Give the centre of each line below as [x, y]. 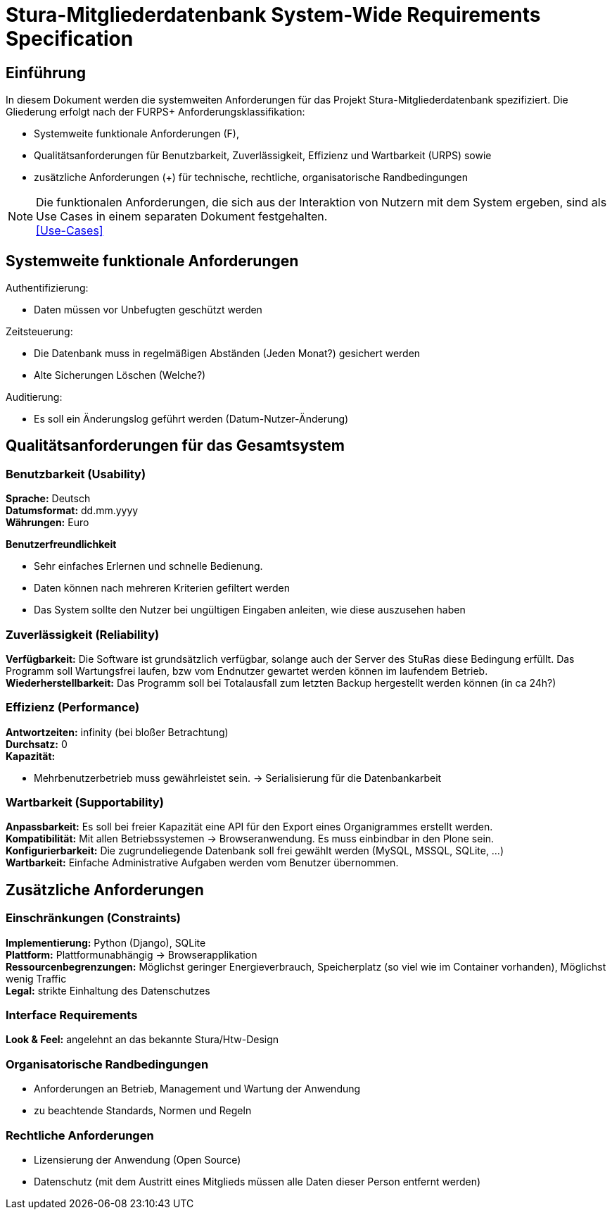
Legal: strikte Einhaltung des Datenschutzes [108, 990]
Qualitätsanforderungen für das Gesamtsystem [175, 446]
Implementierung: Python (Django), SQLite [106, 942]
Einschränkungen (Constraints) [94, 918]
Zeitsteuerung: [39, 332]
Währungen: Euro [47, 523]
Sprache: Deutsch [48, 499]
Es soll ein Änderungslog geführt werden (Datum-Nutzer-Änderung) [191, 419]
